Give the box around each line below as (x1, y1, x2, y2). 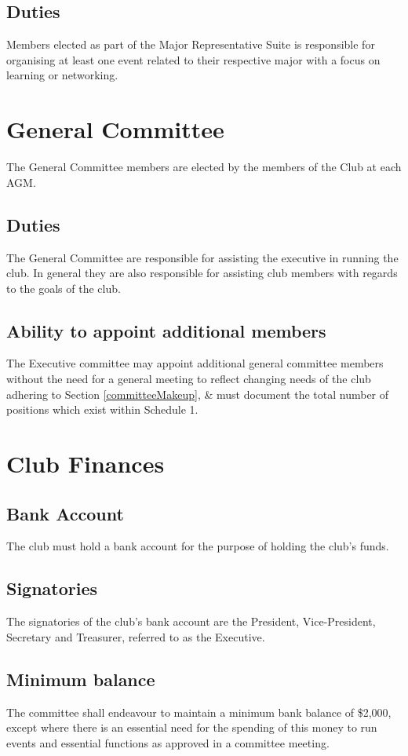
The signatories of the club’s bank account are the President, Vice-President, (6, 613, 376, 630)
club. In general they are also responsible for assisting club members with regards (6, 265, 398, 281)
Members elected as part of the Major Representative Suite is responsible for (6, 36, 375, 53)
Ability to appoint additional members (6, 318, 326, 342)
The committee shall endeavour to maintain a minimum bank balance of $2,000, (6, 703, 392, 720)
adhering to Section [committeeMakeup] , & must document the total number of (6, 385, 389, 402)
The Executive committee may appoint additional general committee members (6, 355, 384, 371)
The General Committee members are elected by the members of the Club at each (6, 159, 402, 175)
